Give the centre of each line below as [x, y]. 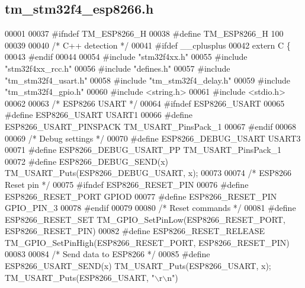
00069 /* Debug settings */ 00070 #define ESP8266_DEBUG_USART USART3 [153, 138]
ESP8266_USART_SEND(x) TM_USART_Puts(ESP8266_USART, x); [138, 266]
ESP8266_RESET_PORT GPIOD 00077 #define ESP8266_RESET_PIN [141, 196]
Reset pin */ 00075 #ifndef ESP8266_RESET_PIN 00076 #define [127, 184]
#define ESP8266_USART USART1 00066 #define [99, 115]
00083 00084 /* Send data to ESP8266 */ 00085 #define [107, 254]
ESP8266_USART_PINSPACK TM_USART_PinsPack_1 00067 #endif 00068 [151, 126]
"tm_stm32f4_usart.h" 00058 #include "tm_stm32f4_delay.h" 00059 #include [148, 80]
